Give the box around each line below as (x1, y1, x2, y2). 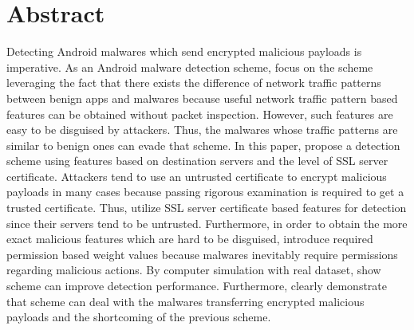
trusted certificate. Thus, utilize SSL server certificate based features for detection (6, 199, 407, 216)
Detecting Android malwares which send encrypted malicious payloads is (6, 43, 362, 60)
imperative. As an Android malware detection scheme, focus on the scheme (6, 58, 373, 75)
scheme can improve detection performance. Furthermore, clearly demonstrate (6, 277, 388, 294)
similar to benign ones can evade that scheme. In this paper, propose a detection (6, 136, 400, 153)
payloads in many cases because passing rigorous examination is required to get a (6, 183, 404, 200)
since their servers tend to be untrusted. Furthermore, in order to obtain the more (6, 214, 408, 231)
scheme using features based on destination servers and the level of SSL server (6, 152, 388, 169)
